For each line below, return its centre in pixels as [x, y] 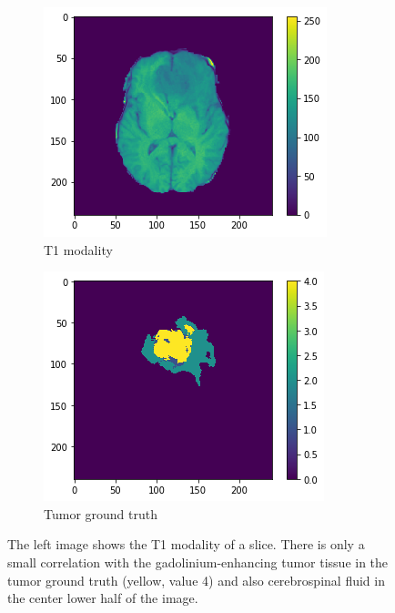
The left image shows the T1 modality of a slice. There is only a [186, 544]
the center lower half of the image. [103, 598]
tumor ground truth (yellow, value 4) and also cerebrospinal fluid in [196, 580]
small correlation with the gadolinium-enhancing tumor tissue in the [198, 562]
